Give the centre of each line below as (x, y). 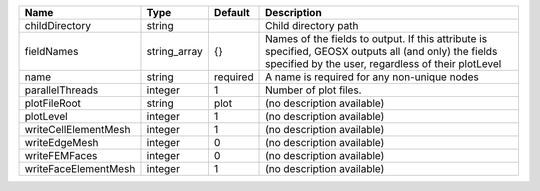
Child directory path (312, 25)
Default (231, 12)
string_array (175, 51)
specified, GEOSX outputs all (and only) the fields (381, 51)
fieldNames (51, 51)
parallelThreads (61, 90)
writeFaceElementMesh (80, 168)
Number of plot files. (313, 90)
